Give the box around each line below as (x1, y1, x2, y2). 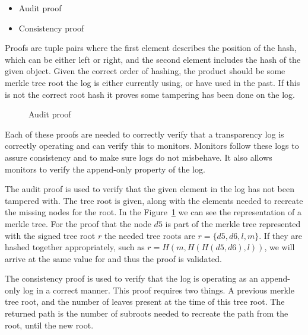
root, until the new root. (5, 318, 94, 331)
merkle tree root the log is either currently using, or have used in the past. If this (5, 76, 300, 88)
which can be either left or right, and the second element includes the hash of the (5, 53, 301, 65)
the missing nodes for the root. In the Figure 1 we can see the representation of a (5, 206, 302, 218)
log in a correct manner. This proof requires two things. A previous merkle (23, 283, 294, 296)
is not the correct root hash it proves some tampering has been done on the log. (5, 88, 295, 100)
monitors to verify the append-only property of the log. (5, 162, 205, 175)
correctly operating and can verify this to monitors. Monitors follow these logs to (5, 139, 299, 152)
